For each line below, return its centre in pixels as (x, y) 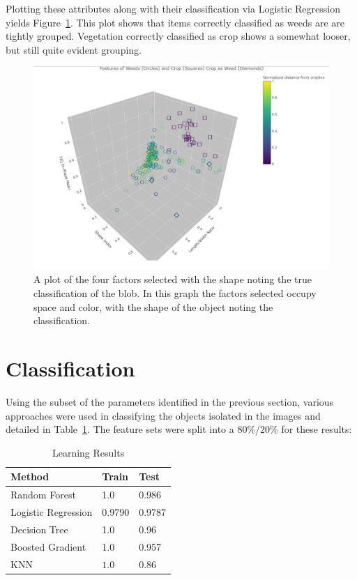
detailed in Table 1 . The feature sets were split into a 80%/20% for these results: (179, 429)
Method (30, 476)
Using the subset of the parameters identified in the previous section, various (170, 401)
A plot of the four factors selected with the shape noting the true (173, 279)
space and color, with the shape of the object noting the (153, 306)
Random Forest (43, 495)
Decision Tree (39, 529)
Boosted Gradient (48, 546)
